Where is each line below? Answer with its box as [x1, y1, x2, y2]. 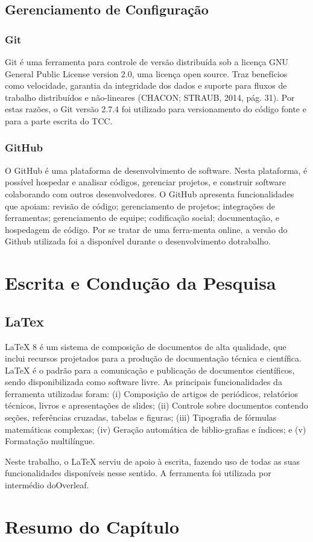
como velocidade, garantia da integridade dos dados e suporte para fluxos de [5, 79, 287, 92]
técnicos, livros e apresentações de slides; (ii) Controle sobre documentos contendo [5, 399, 308, 412]
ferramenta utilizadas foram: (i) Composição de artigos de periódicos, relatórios [5, 387, 298, 400]
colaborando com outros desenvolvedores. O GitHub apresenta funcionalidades [5, 187, 294, 200]
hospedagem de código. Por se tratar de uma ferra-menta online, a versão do [5, 223, 288, 235]
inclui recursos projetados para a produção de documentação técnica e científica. [5, 352, 302, 365]
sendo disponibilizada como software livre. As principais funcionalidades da [5, 375, 282, 388]
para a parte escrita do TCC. [5, 114, 113, 127]
